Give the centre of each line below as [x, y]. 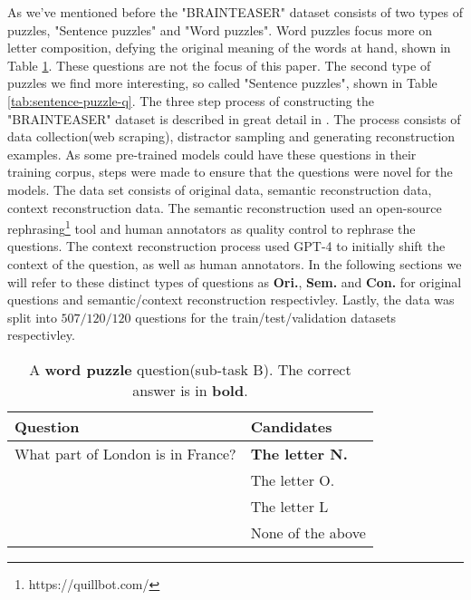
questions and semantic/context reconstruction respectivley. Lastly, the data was [231, 300]
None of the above [308, 532]
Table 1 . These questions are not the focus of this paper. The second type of [219, 65]
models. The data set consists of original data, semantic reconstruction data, [220, 189]
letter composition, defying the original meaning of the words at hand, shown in [229, 48]
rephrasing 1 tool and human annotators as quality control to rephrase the [211, 227]
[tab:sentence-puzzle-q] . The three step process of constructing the [191, 100]
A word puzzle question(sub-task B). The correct [190, 369]
